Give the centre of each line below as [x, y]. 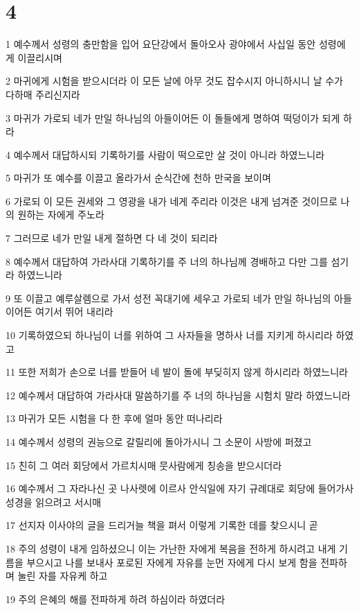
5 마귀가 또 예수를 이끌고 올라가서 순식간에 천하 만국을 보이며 [138, 178]
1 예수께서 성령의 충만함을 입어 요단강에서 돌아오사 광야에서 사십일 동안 [161, 44]
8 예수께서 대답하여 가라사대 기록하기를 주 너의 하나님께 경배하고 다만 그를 [167, 261]
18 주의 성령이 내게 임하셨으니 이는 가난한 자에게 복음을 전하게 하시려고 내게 [171, 548]
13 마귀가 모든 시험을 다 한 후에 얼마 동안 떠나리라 [114, 418]
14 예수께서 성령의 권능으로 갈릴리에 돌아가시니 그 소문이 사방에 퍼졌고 [159, 442]
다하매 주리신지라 [43, 94]
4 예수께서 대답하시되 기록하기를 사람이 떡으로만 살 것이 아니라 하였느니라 [165, 154]
